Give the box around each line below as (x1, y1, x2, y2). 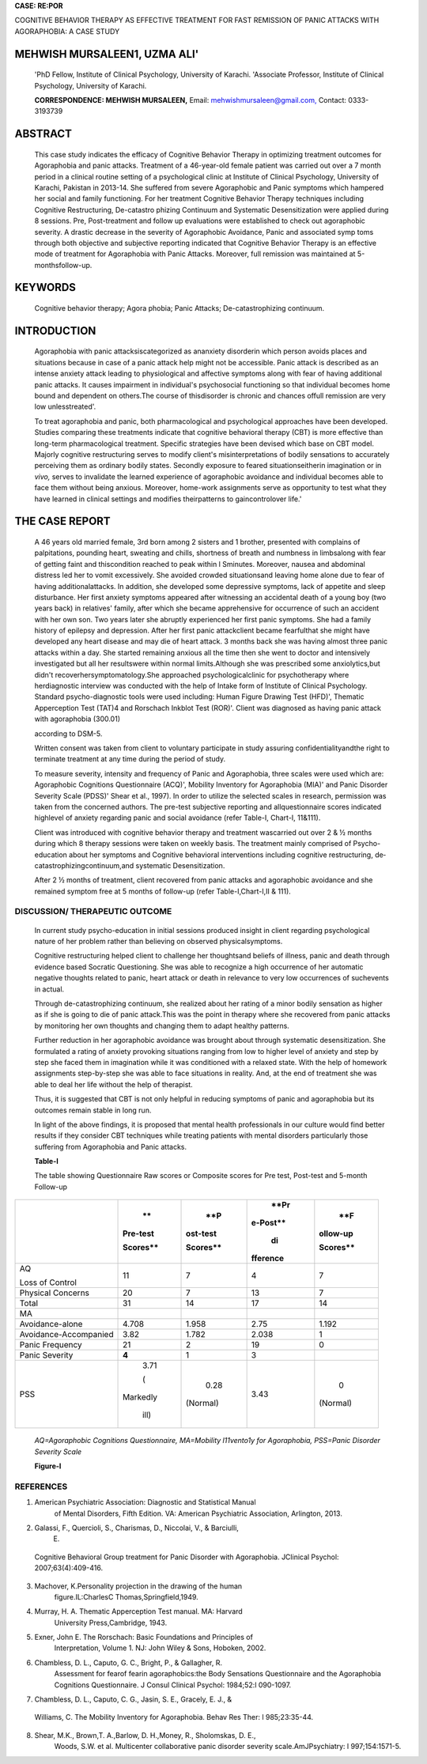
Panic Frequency (19, 1339, 82, 1350)
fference (251, 1253, 285, 1264)
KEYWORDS (14, 281, 77, 294)
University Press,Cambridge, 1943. (54, 1618, 168, 1627)
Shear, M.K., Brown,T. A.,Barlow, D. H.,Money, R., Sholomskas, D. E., (34, 1730, 256, 1739)
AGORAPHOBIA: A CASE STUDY (14, 26, 120, 36)
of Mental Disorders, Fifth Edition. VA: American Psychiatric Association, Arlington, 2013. (54, 1509, 343, 1518)
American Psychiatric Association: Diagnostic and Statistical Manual (34, 1498, 256, 1507)
